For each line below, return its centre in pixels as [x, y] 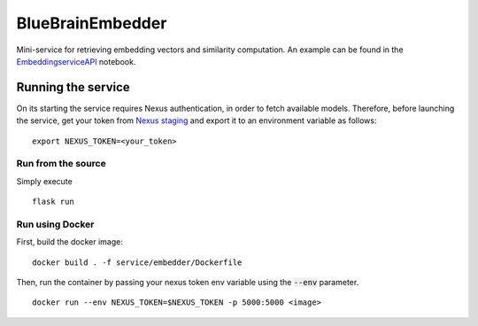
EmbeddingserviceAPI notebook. [76, 61]
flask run [53, 202]
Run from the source [61, 164]
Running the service [73, 87]
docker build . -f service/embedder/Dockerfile [137, 262]
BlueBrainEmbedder [92, 23]
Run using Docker [55, 224]
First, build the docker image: [69, 242]
